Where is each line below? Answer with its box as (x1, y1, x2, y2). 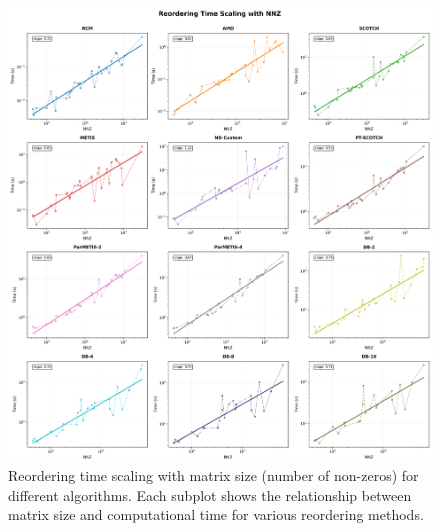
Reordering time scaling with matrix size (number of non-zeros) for (8, 465, 419, 486)
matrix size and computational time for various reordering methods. (8, 504, 424, 525)
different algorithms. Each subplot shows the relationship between (8, 484, 412, 505)
